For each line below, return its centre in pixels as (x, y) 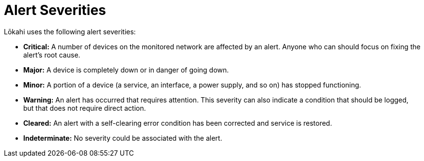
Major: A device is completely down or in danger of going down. (126, 70)
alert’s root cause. (52, 55)
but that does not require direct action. (85, 108)
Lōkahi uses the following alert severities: (70, 31)
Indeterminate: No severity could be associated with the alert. (123, 138)
